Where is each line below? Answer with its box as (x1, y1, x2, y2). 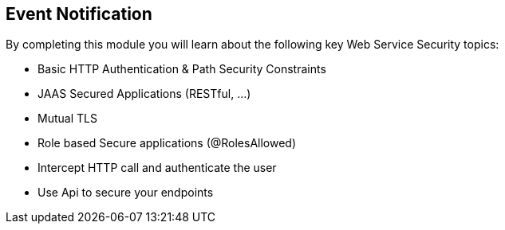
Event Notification (6, 4, 152, 24)
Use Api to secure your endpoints (37, 185, 214, 200)
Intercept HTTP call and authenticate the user (37, 161, 277, 175)
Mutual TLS (37, 111, 97, 126)
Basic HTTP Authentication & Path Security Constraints (37, 62, 326, 76)
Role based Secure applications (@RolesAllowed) (37, 136, 297, 150)
